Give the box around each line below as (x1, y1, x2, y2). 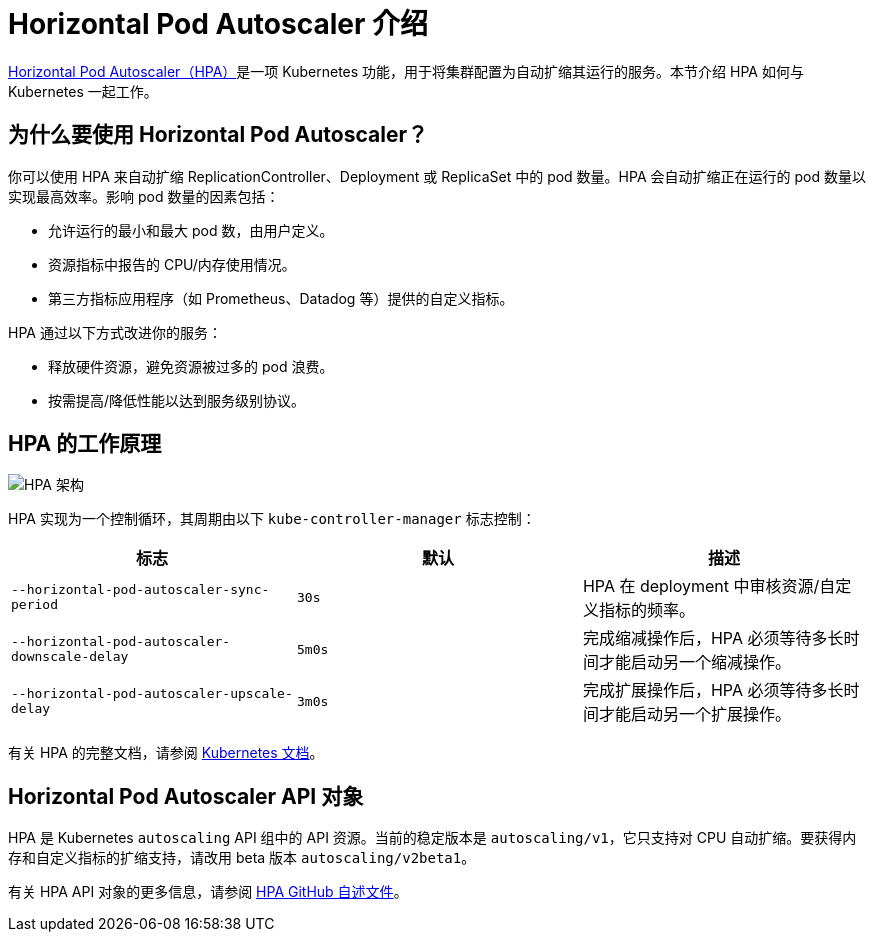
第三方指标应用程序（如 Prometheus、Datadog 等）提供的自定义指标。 (48, 289, 514, 307)
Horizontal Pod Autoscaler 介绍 (8, 7, 428, 41)
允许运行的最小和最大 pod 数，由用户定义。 (48, 221, 334, 239)
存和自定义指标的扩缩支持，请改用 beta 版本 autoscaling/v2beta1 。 (8, 849, 476, 867)
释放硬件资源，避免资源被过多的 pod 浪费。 (48, 357, 334, 375)
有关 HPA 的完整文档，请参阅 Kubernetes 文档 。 (8, 744, 324, 762)
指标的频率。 (598, 600, 695, 621)
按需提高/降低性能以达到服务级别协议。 (48, 391, 306, 409)
